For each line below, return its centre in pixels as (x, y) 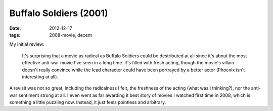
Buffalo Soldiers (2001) (59, 13)
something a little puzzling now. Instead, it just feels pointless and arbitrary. (88, 102)
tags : (15, 35)
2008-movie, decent (71, 35)
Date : (15, 28)
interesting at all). (40, 77)
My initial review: (27, 44)
